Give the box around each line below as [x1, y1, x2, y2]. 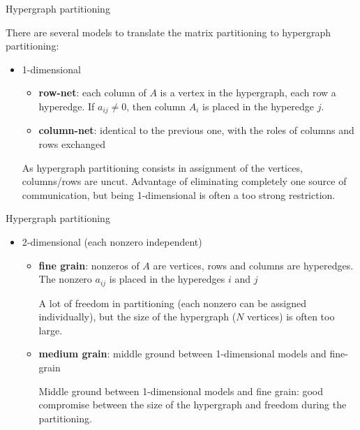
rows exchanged [38, 137, 105, 151]
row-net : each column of [38, 85, 147, 100]
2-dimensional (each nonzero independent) [22, 234, 202, 249]
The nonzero [38, 272, 92, 286]
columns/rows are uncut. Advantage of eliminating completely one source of [22, 174, 347, 188]
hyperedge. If [38, 98, 95, 113]
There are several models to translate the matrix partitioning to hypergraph [6, 24, 331, 39]
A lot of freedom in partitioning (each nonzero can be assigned [38, 295, 306, 310]
